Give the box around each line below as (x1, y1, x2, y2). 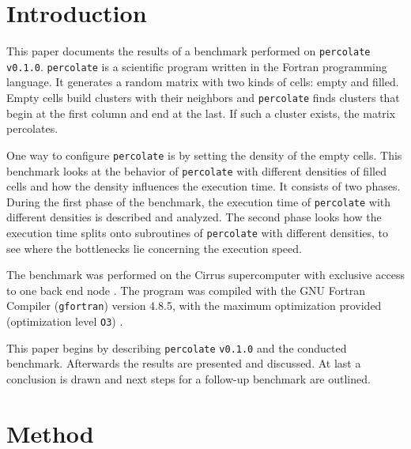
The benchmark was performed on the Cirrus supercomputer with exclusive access (6, 266, 405, 283)
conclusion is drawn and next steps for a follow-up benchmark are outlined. (6, 371, 371, 387)
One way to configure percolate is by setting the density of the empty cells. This (6, 146, 402, 163)
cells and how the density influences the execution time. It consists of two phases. (6, 178, 401, 194)
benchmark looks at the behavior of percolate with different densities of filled (6, 162, 386, 179)
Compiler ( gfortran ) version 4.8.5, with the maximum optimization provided (6, 297, 382, 314)
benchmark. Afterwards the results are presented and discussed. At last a (6, 355, 361, 372)
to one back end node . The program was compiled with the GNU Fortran (6, 281, 365, 298)
